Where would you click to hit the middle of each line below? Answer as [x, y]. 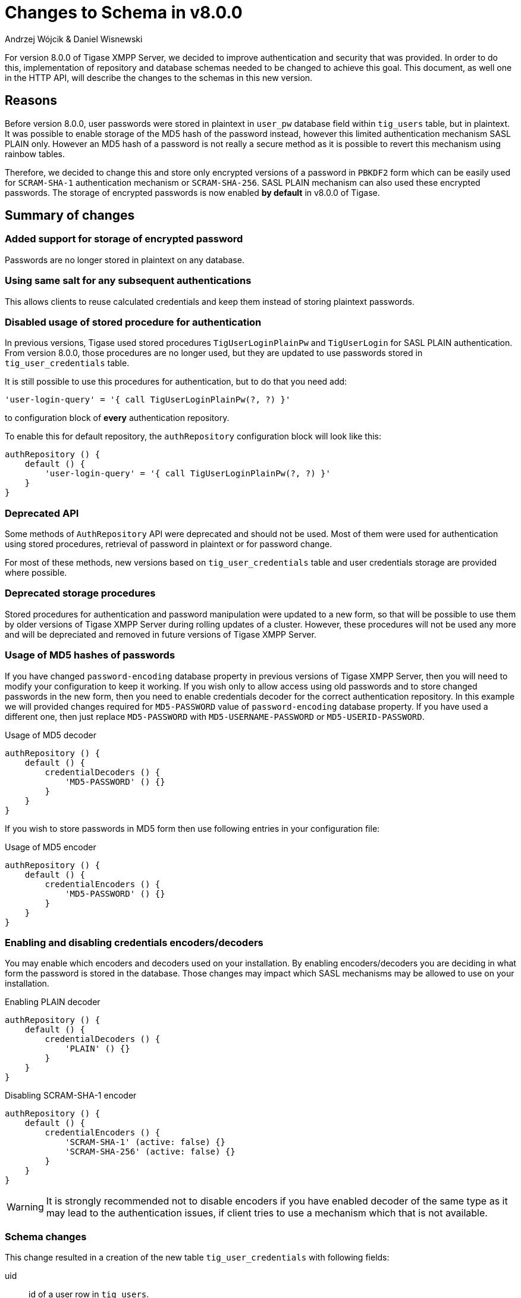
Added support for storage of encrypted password [124, 239]
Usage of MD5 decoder [51, 735]
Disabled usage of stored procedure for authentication [133, 322]
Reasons [31, 101]
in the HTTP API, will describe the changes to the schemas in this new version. [159, 77]
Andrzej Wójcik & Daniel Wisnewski [74, 39]
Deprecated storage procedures [80, 593]
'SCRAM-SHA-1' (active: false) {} [145, 1142]
